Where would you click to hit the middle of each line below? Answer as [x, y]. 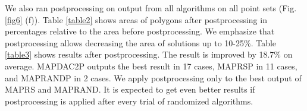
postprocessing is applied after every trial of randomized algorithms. [129, 101]
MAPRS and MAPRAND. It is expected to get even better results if [130, 89]
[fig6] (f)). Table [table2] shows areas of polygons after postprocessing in [136, 19]
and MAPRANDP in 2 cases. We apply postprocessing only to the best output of [153, 77]
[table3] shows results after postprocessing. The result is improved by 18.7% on [149, 54]
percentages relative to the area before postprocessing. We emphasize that [140, 31]
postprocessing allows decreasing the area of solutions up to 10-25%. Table [141, 42]
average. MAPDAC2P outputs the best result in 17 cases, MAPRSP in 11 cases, [151, 66]
